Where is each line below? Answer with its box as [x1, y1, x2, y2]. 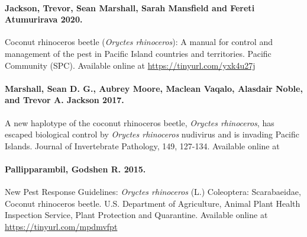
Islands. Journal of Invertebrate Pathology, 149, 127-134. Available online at [5, 139, 280, 152]
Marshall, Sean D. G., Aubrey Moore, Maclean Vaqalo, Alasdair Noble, [5, 82, 303, 94]
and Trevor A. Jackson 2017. [5, 94, 124, 106]
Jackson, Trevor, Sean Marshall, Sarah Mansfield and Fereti [5, 1, 255, 14]
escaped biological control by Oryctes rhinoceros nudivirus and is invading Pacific [5, 128, 299, 140]
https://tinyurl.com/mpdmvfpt [5, 220, 118, 232]
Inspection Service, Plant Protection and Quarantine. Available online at [5, 209, 268, 221]
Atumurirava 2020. [5, 13, 83, 25]
